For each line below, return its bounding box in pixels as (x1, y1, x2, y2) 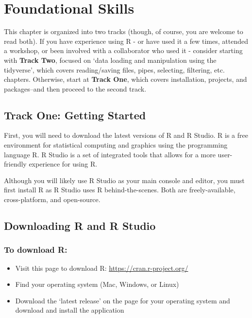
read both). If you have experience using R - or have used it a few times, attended (4, 36, 248, 46)
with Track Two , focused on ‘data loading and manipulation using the (4, 55, 217, 65)
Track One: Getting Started (4, 107, 146, 122)
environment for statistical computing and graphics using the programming (4, 140, 228, 150)
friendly (4, 159, 27, 169)
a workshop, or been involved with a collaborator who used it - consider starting (4, 45, 243, 56)
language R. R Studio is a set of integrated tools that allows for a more (4, 149, 216, 159)
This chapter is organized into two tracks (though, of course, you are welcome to (4, 26, 243, 37)
